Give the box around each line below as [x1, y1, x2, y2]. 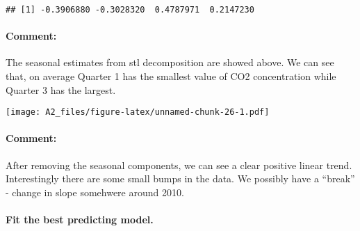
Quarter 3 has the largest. [6, 82, 116, 97]
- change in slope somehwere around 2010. [6, 184, 184, 199]
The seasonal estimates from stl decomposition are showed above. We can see [6, 55, 334, 70]
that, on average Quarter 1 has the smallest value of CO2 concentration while [6, 69, 336, 83]
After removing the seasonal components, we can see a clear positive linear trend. [6, 157, 352, 172]
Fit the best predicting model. [6, 212, 154, 227]
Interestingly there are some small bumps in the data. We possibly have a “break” [6, 171, 355, 186]
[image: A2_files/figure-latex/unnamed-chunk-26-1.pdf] [6, 107, 270, 118]
